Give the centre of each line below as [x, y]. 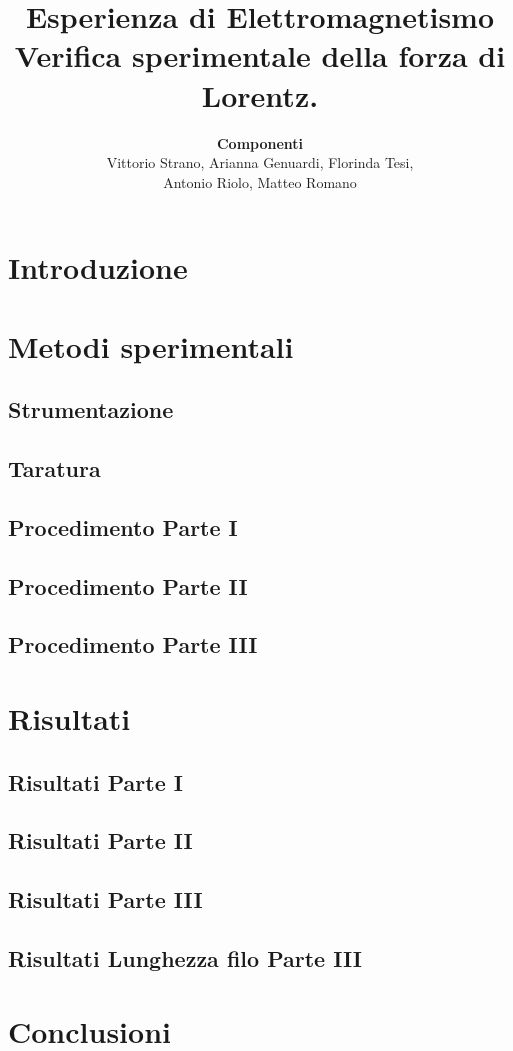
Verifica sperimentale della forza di [260, 55]
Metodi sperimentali [151, 345]
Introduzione [98, 267]
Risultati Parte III [105, 899]
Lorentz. [260, 94]
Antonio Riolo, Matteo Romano [260, 181]
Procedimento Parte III [133, 644]
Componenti [260, 142]
